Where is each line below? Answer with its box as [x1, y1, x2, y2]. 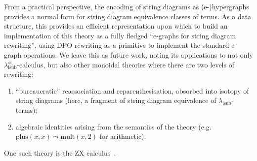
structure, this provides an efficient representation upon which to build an [4, 21, 228, 31]
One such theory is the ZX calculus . [4, 147, 116, 158]
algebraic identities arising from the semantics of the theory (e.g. [15, 121, 212, 131]
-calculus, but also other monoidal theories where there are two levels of [17, 59, 234, 69]
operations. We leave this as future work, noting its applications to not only [23, 49, 253, 60]
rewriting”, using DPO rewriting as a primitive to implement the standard [4, 40, 229, 50]
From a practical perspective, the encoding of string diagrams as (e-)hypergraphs [4, 1, 249, 11]
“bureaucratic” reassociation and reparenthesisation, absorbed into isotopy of [15, 85, 249, 96]
